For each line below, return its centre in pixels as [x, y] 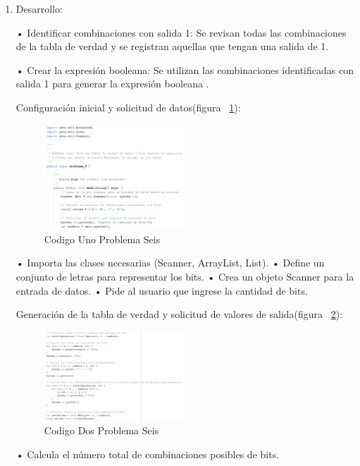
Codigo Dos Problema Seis [101, 430]
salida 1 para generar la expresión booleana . [112, 84]
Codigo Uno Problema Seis [102, 239]
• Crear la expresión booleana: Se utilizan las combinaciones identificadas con [185, 69]
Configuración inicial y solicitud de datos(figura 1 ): [128, 107]
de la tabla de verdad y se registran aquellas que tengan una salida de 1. [172, 46]
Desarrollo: [39, 8]
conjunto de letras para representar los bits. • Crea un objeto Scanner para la [185, 276]
